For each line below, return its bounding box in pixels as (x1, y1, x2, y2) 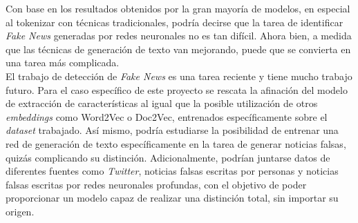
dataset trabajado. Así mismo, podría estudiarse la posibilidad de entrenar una (6, 123, 339, 137)
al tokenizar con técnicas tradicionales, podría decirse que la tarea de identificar (6, 14, 343, 29)
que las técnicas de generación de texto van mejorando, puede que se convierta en (6, 41, 351, 56)
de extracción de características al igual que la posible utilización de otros (6, 96, 318, 110)
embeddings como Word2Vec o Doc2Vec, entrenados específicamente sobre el (6, 109, 328, 124)
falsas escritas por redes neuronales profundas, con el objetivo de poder (6, 177, 307, 191)
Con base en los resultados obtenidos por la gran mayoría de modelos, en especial (6, 1, 350, 15)
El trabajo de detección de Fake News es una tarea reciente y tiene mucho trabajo (6, 68, 352, 83)
